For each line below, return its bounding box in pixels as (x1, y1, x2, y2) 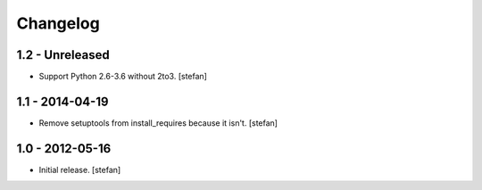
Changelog (16, 13, 100, 33)
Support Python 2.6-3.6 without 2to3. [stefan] (38, 71, 207, 82)
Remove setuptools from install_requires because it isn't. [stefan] (38, 117, 278, 128)
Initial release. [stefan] (38, 164, 121, 175)
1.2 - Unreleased (16, 47, 111, 62)
